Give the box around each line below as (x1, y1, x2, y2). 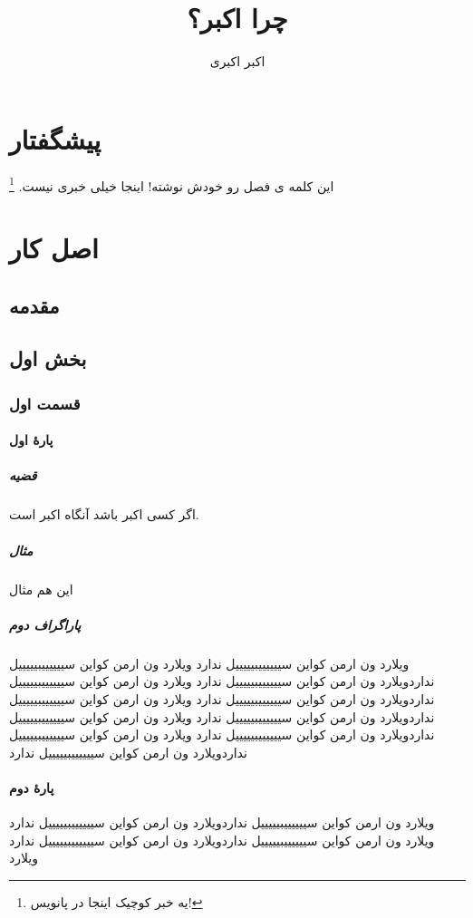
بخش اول (9, 344, 87, 372)
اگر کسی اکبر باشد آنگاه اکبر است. (9, 505, 199, 524)
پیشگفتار (9, 120, 101, 157)
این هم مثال (9, 579, 73, 598)
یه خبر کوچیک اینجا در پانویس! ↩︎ (30, 892, 203, 911)
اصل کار (9, 229, 99, 266)
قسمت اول (9, 391, 81, 414)
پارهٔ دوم (9, 778, 54, 797)
